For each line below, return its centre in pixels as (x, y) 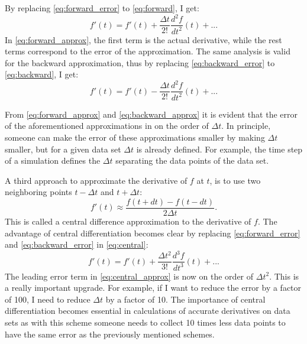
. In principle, (246, 126)
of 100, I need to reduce (48, 299)
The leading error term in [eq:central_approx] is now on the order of (129, 276)
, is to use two (235, 180)
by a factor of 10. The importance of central (185, 299)
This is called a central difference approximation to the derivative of (128, 221)
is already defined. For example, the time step (219, 149)
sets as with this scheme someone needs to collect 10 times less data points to (145, 322)
